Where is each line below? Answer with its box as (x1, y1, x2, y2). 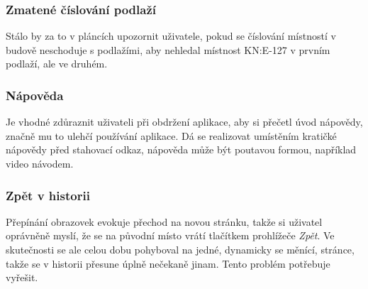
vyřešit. (6, 270, 38, 285)
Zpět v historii (6, 186, 90, 204)
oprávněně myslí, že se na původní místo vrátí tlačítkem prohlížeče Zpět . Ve (6, 228, 335, 243)
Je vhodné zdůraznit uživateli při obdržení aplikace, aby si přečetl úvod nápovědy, (6, 114, 363, 129)
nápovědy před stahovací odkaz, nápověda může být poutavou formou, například (6, 142, 357, 157)
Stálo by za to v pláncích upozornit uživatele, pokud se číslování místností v (6, 28, 336, 43)
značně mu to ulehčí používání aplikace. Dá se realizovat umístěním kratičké (6, 128, 337, 143)
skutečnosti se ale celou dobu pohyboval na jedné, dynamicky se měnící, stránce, (6, 242, 355, 256)
